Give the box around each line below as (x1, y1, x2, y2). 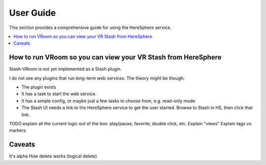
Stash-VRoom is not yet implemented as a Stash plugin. (9, 66, 122, 72)
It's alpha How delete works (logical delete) (9, 153, 97, 159)
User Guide (9, 7, 56, 18)
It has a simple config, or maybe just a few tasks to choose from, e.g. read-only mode (21, 98, 196, 104)
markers (9, 128, 26, 134)
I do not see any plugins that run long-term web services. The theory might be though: (9, 75, 185, 81)
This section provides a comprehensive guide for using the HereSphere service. (9, 25, 172, 30)
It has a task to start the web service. (21, 91, 97, 97)
